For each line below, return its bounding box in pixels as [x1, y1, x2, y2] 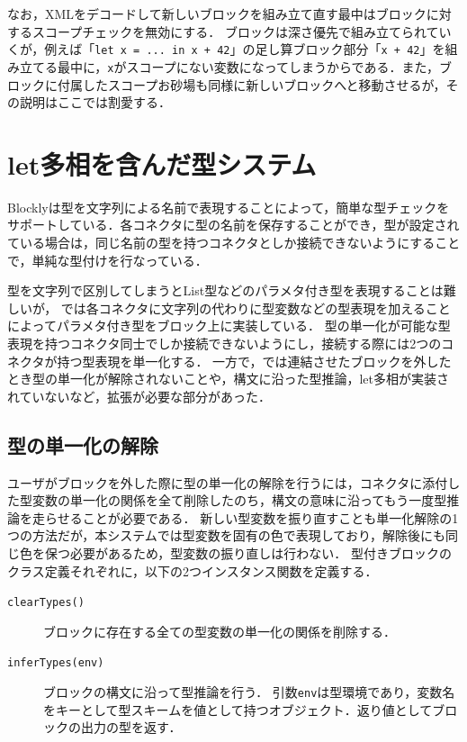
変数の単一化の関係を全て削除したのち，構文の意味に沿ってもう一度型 [31, 491, 447, 510]
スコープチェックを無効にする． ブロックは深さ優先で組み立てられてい [31, 22, 452, 41]
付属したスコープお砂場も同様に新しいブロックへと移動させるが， [57, 75, 446, 94]
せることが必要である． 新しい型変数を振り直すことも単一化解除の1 [57, 508, 459, 527]
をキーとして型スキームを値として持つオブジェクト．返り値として [43, 700, 433, 719]
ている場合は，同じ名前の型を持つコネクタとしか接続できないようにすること [7, 233, 461, 251]
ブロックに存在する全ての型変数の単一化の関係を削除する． [43, 621, 396, 640]
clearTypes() [7, 596, 85, 610]
